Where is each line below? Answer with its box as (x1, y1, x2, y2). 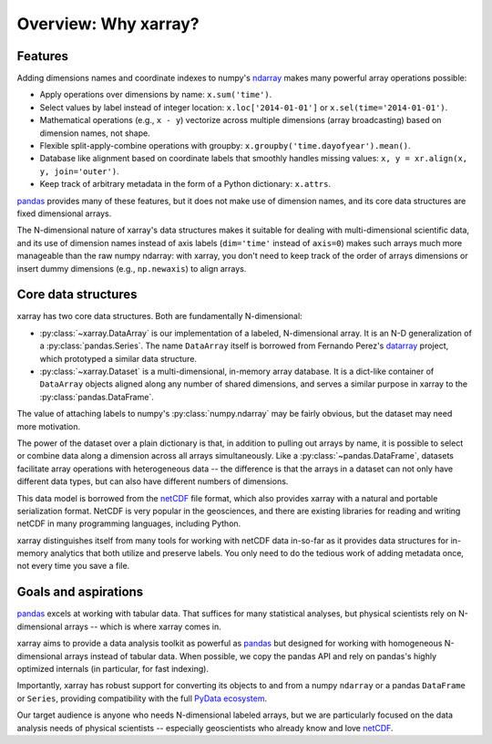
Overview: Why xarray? (16, 14, 200, 34)
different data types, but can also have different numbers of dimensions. (16, 476, 289, 487)
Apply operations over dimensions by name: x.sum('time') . (39, 89, 272, 100)
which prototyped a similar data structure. (39, 353, 198, 364)
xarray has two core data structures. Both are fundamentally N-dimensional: (16, 311, 302, 322)
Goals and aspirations (16, 584, 144, 600)
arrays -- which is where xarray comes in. (64, 621, 222, 632)
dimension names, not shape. (39, 128, 150, 139)
